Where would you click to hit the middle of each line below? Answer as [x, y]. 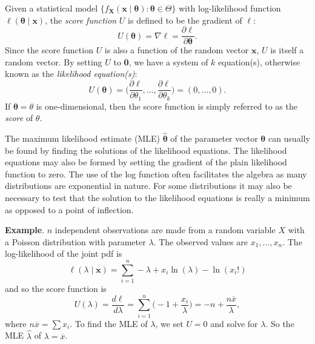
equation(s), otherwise [259, 61]
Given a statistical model [51, 8]
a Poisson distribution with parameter [75, 241]
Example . [25, 230]
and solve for [234, 323]
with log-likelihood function [230, 8]
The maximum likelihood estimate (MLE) [82, 138]
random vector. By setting [54, 61]
